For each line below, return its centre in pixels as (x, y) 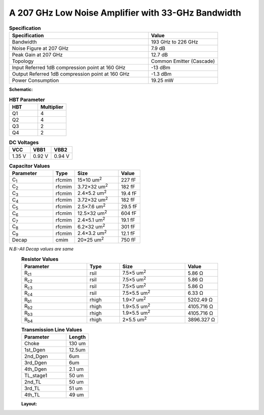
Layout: (29, 404)
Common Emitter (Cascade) (183, 61)
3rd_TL (32, 389)
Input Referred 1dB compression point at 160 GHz (69, 67)
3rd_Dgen (36, 363)
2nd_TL (33, 382)
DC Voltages (24, 142)
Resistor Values (40, 259)
